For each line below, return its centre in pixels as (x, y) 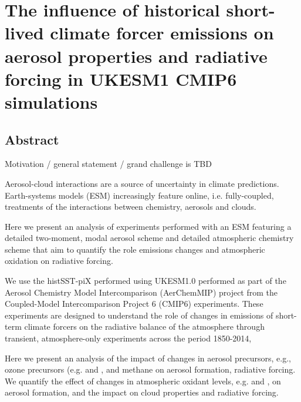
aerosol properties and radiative (136, 56)
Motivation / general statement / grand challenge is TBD (108, 164)
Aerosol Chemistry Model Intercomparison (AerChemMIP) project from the (141, 292)
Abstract (32, 139)
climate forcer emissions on (162, 33)
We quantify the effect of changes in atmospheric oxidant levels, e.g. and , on (143, 381)
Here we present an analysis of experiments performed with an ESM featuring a (148, 226)
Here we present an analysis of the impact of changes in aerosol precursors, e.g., (148, 358)
